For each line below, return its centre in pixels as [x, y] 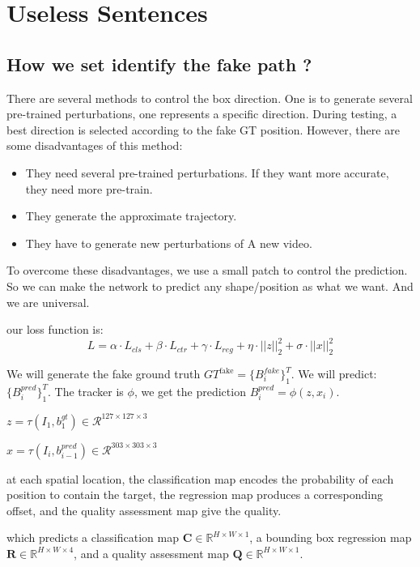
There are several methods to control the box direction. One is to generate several [210, 98]
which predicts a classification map [93, 537]
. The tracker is [85, 391]
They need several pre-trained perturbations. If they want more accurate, [207, 172]
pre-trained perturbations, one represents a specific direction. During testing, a [202, 114]
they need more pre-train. [89, 188]
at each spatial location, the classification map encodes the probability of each [200, 478]
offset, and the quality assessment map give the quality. [144, 510]
